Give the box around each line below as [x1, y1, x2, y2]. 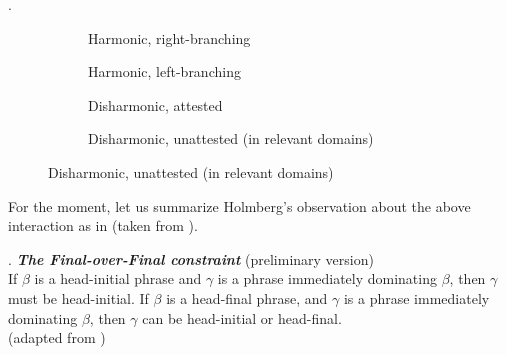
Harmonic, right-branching [88, 27, 251, 48]
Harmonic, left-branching [88, 61, 241, 82]
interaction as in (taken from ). [8, 215, 198, 236]
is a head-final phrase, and [166, 287, 328, 308]
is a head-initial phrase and [34, 268, 202, 289]
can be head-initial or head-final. [142, 307, 342, 328]
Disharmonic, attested [88, 94, 223, 115]
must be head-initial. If [8, 287, 149, 308]
